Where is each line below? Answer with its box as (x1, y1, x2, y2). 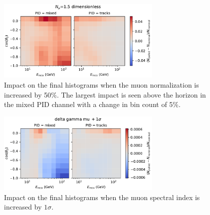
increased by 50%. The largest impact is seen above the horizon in (4, 89, 206, 100)
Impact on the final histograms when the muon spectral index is (4, 192, 200, 202)
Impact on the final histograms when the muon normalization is (4, 79, 199, 90)
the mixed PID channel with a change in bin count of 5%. (4, 99, 181, 109)
